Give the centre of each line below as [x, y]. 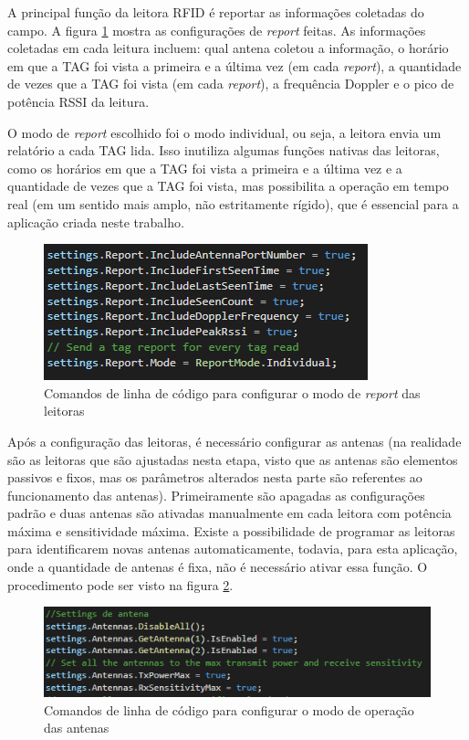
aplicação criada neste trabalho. [96, 222]
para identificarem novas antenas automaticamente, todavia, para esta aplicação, [233, 549]
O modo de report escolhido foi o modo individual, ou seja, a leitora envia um [224, 132]
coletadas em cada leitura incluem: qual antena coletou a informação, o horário [228, 48]
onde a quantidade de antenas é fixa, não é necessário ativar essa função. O [218, 567]
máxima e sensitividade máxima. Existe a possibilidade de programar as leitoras [231, 530]
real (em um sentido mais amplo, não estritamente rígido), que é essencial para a [233, 203]
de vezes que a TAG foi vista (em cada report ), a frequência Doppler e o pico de [231, 84]
